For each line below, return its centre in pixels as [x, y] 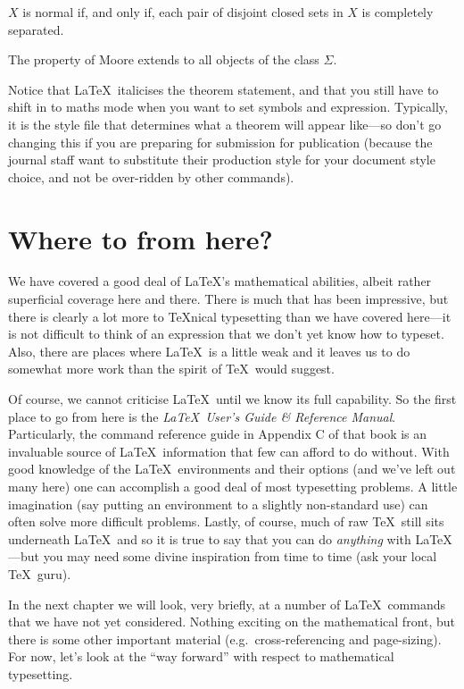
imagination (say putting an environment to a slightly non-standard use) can [218, 504]
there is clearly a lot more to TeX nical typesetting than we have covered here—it [230, 316]
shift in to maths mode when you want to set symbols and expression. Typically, [228, 107]
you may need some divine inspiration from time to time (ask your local [240, 556]
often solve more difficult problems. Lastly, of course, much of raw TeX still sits [226, 521]
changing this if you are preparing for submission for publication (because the [220, 142]
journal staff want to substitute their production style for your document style [222, 160]
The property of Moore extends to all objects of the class [164, 59]
